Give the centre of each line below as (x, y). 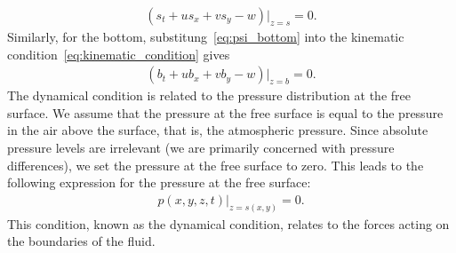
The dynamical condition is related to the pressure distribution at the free (209, 95)
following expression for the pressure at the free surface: (159, 182)
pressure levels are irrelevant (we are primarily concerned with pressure (201, 148)
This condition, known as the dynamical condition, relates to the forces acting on (228, 223)
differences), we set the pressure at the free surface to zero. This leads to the (216, 165)
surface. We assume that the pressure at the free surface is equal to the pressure (225, 112)
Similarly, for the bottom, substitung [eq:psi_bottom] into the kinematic (206, 37)
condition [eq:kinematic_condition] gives (119, 54)
